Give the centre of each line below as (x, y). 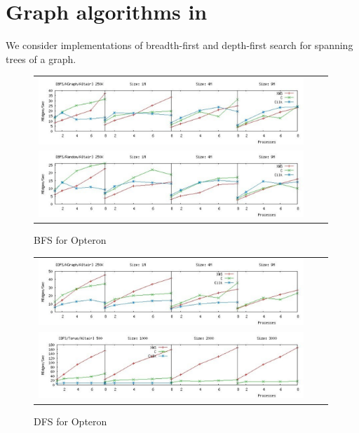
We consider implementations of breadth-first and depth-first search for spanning (179, 45)
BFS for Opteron (70, 240)
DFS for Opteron (70, 421)
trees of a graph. (41, 59)
